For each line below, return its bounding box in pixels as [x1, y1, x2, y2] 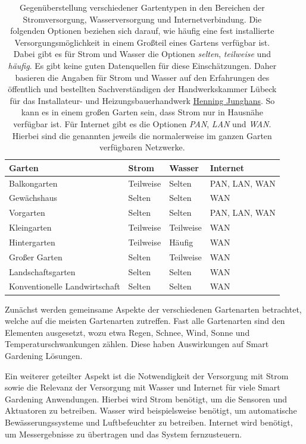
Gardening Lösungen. [5, 349, 83, 361]
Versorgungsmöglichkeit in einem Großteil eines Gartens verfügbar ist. [14, 36, 270, 48]
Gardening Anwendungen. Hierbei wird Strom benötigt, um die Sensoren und [5, 392, 288, 405]
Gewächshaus [9, 191, 58, 204]
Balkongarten [9, 177, 58, 189]
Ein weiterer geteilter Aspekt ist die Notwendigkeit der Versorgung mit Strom [5, 369, 289, 382]
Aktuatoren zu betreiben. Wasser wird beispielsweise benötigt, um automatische [5, 404, 297, 417]
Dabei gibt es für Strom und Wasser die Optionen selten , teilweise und [13, 48, 271, 60]
